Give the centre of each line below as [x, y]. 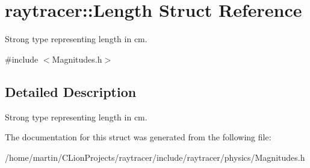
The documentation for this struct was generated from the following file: [138, 137]
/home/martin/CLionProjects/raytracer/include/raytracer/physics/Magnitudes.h [155, 157]
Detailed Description [71, 91]
